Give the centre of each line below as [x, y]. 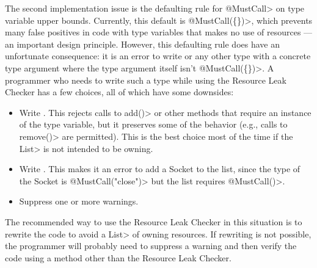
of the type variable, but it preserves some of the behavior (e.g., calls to [153, 124]
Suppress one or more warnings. [79, 201]
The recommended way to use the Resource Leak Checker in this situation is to [154, 221]
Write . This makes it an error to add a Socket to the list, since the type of [160, 169]
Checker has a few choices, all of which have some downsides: [119, 92]
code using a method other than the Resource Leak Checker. [118, 257]
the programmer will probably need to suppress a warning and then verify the [151, 246]
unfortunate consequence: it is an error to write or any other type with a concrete [158, 56]
